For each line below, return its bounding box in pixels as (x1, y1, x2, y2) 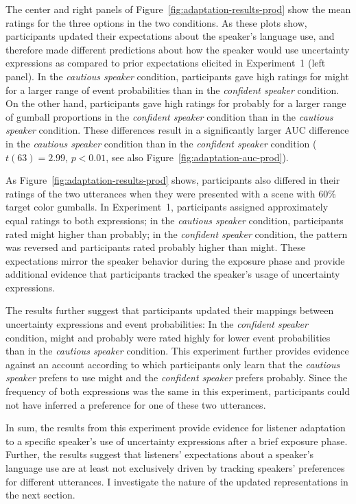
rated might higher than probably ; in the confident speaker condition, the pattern (5, 226, 348, 241)
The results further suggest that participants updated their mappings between (5, 303, 334, 317)
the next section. (5, 488, 75, 502)
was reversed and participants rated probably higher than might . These (5, 240, 305, 254)
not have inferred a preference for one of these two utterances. (5, 397, 266, 411)
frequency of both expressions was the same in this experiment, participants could (5, 384, 350, 398)
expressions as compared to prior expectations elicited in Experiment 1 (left (5, 56, 326, 70)
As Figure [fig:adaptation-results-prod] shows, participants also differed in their (5, 173, 340, 187)
